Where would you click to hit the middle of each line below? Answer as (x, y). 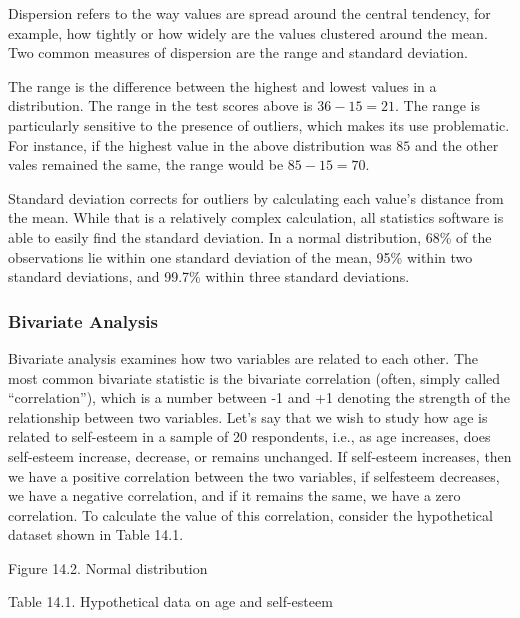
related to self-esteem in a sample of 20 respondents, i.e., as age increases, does (249, 436)
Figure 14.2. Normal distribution (108, 567)
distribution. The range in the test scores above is (160, 105)
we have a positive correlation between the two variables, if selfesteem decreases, (254, 475)
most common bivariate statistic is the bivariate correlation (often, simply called (254, 377)
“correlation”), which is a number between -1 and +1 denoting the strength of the (259, 397)
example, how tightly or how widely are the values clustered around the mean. (248, 32)
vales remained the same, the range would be (146, 164)
